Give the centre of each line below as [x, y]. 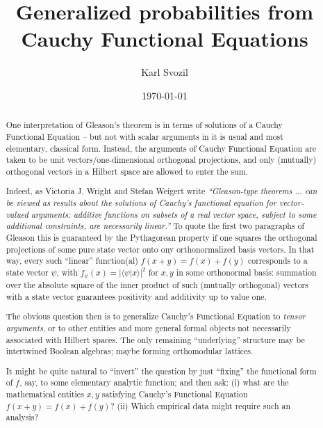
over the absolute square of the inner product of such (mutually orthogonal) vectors [157, 285]
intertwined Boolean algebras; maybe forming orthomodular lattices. [130, 351]
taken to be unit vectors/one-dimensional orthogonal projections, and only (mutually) [161, 160]
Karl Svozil [165, 72]
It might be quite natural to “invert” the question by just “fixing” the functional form [161, 371]
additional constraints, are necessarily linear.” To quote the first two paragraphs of [155, 226]
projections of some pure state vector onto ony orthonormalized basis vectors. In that [160, 249]
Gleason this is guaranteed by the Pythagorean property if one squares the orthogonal [161, 238]
